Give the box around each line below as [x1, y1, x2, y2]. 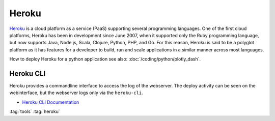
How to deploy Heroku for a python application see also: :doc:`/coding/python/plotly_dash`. [9, 56, 201, 62]
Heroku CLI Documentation [22, 99, 79, 105]
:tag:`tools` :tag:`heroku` [9, 108, 61, 114]
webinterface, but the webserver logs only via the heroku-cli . [9, 89, 143, 96]
